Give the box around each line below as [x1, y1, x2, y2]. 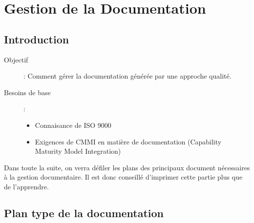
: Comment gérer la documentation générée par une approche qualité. [23, 71, 232, 81]
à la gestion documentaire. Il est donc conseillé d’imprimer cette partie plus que [4, 172, 243, 182]
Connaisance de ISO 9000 [35, 120, 111, 130]
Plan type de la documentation [4, 205, 164, 220]
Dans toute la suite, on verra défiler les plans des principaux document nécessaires [4, 162, 250, 172]
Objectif [4, 54, 28, 64]
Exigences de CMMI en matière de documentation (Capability [35, 136, 222, 146]
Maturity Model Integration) [35, 146, 121, 156]
